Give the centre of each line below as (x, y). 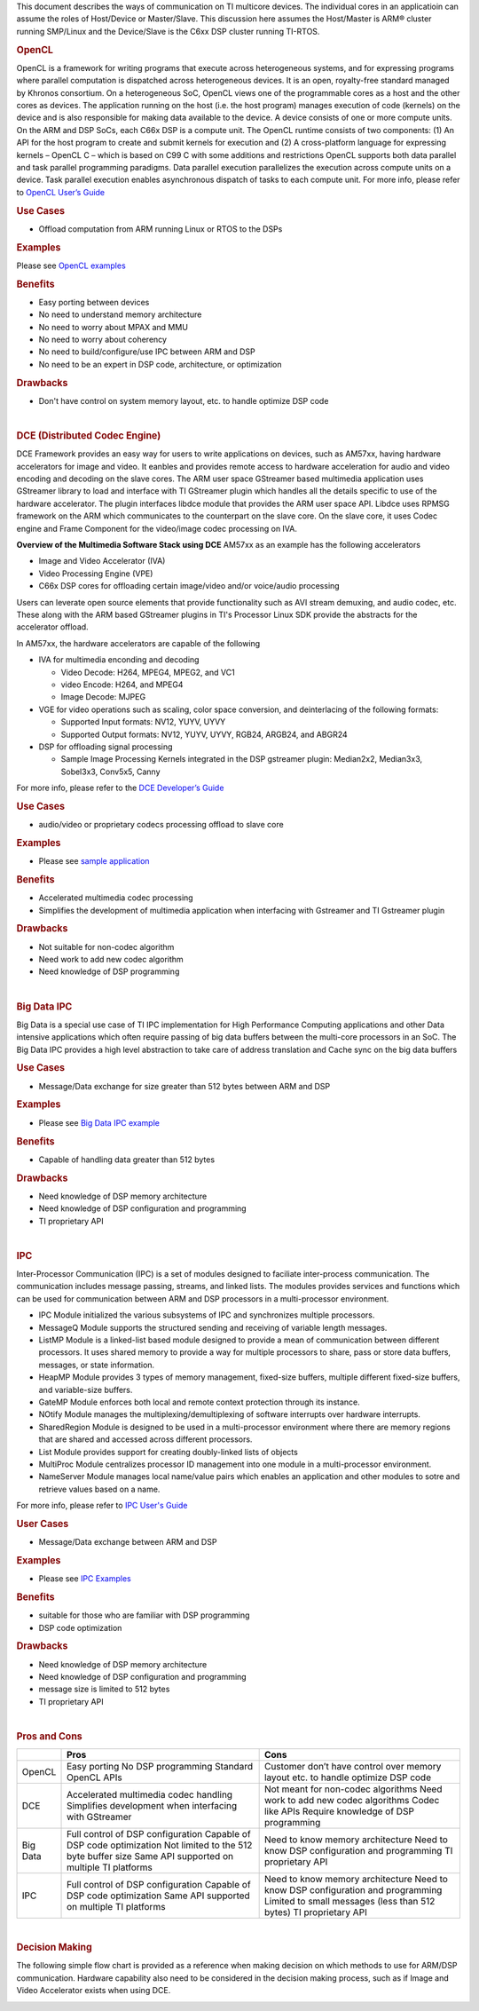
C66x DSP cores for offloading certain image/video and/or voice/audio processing (189, 586)
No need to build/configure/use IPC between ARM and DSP (147, 352)
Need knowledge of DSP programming (109, 971)
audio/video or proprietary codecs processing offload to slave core (161, 825)
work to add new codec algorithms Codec (352, 1801)
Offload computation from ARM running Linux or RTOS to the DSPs (161, 229)
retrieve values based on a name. (99, 1489)
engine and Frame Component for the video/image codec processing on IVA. (157, 528)
